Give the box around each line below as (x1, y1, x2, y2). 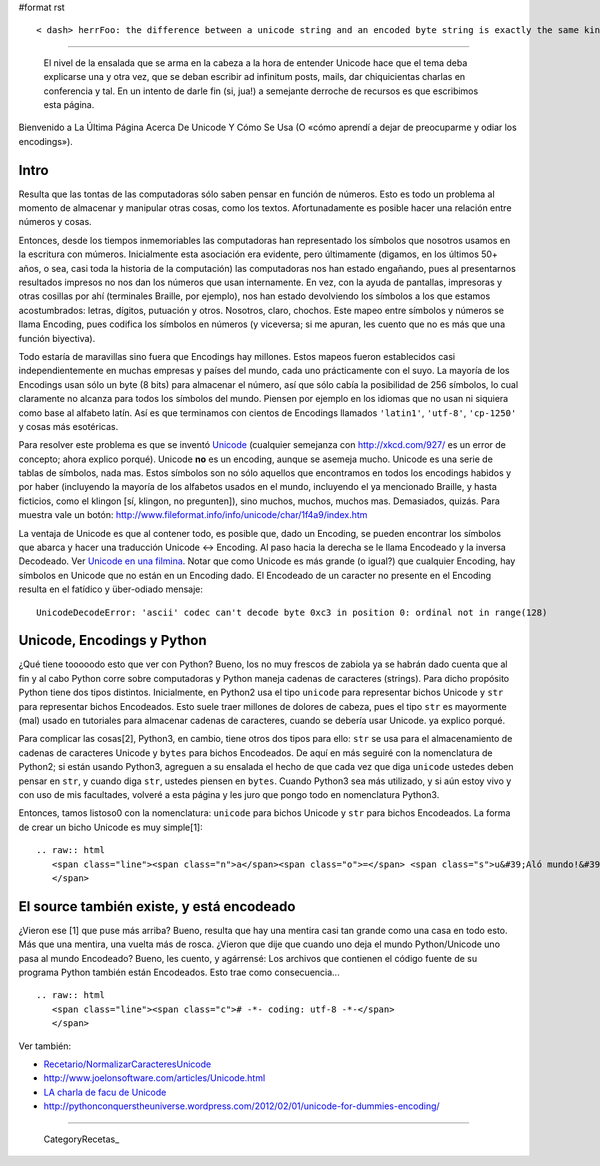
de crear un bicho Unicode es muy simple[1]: (18, 821, 204, 833)
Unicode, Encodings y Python (18, 632, 207, 649)
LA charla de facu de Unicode (43, 1086, 167, 1098)
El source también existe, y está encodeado (18, 898, 296, 915)
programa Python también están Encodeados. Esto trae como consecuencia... (18, 966, 340, 979)
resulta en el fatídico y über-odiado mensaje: (18, 583, 204, 595)
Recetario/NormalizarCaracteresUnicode (43, 1058, 212, 1070)
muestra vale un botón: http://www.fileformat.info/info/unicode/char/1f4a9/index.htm (18, 509, 368, 521)
